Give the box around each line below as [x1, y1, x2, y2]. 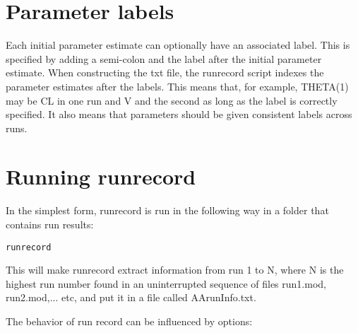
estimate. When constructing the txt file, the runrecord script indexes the [6, 65, 324, 80]
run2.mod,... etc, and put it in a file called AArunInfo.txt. [6, 290, 256, 305]
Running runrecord [6, 162, 196, 191]
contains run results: [6, 217, 94, 231]
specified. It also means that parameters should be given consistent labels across [6, 107, 352, 122]
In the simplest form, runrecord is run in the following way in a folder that [6, 203, 329, 218]
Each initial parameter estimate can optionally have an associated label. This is [6, 37, 350, 52]
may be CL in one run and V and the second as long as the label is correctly [6, 93, 338, 107]
